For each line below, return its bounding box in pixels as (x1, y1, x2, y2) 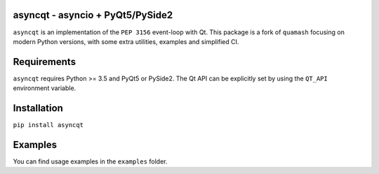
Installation (13, 102, 63, 115)
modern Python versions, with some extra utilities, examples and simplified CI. (13, 37, 239, 45)
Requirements (13, 56, 77, 68)
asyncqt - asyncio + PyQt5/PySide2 (13, 9, 173, 21)
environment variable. (13, 84, 77, 92)
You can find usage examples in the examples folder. (13, 157, 168, 166)
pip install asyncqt (13, 121, 84, 129)
